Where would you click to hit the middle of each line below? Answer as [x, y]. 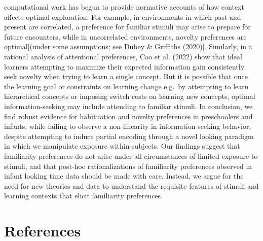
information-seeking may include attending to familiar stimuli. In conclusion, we [128, 106]
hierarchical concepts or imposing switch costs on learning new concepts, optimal [130, 96]
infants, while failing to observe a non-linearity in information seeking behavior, [128, 126]
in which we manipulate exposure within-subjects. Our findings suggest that [122, 146]
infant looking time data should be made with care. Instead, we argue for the [124, 176]
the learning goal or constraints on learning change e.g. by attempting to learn [126, 86]
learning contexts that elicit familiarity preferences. [83, 196]
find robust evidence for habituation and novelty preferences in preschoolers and [128, 116]
